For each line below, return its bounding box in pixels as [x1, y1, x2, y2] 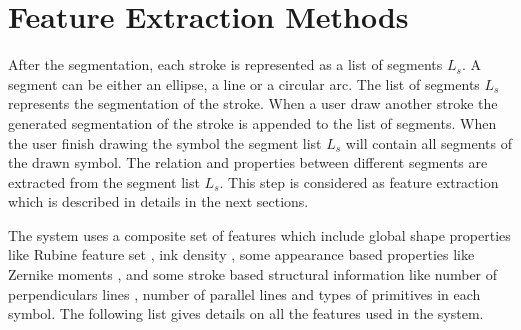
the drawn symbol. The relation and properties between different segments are [8, 152, 488, 173]
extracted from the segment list [8, 171, 200, 192]
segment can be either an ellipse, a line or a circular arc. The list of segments [8, 73, 480, 94]
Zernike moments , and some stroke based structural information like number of [8, 264, 498, 285]
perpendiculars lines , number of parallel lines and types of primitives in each [8, 283, 481, 304]
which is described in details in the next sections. [8, 191, 309, 212]
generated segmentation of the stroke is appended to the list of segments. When [8, 112, 497, 133]
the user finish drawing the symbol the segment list [8, 132, 322, 153]
